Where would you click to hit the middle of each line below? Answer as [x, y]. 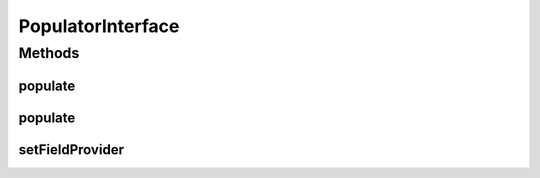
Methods [49, 53]
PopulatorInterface [99, 26]
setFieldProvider [71, 149]
